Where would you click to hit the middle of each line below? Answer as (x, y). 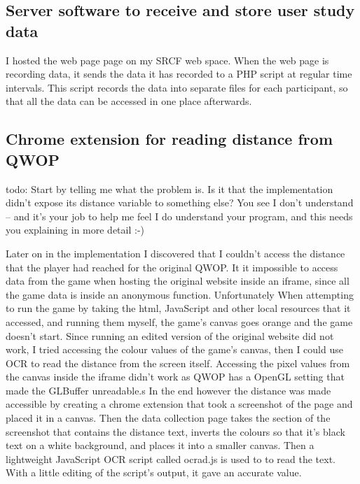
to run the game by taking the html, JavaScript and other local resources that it (178, 308)
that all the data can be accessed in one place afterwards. (129, 101)
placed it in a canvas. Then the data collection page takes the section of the (168, 418)
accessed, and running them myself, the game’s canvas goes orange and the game (179, 321)
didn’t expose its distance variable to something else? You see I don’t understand (180, 202)
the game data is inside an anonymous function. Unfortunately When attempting (180, 294)
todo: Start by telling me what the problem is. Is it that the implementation (169, 188)
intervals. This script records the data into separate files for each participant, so (177, 87)
